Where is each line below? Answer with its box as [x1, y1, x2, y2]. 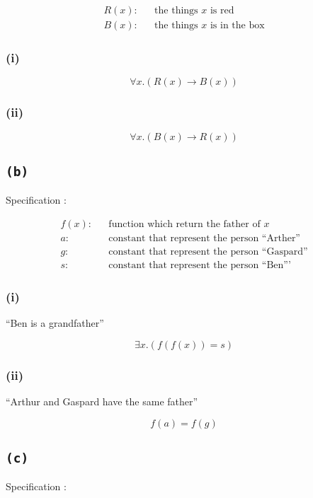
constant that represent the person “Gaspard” [108, 246, 308, 257]
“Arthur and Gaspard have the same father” [6, 394, 198, 409]
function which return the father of [108, 219, 261, 229]
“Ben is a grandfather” [6, 315, 104, 330]
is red [210, 6, 234, 16]
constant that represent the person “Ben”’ [108, 260, 291, 270]
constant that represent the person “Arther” [108, 233, 300, 243]
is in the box [210, 21, 265, 31]
